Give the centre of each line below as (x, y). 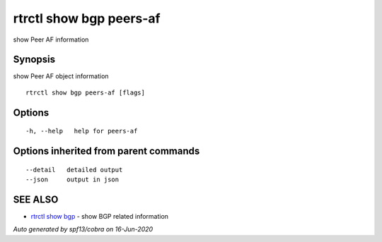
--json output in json (73, 180)
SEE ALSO (36, 199)
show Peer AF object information (61, 76)
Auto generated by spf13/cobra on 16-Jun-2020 (83, 229)
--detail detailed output (74, 170)
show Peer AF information (51, 40)
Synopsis (34, 60)
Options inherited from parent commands (106, 151)
